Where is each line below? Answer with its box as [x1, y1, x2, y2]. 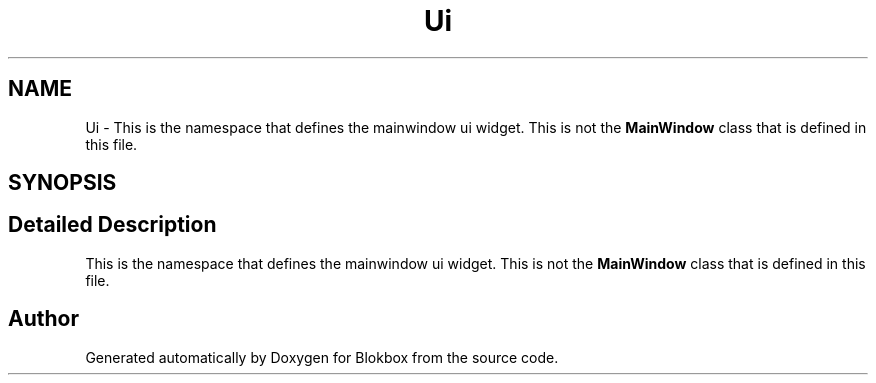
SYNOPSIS [8, 170, 117, 196]
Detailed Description [8, 212, 217, 238]
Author [8, 306, 79, 332]
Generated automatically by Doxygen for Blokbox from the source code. [85, 348, 559, 366]
